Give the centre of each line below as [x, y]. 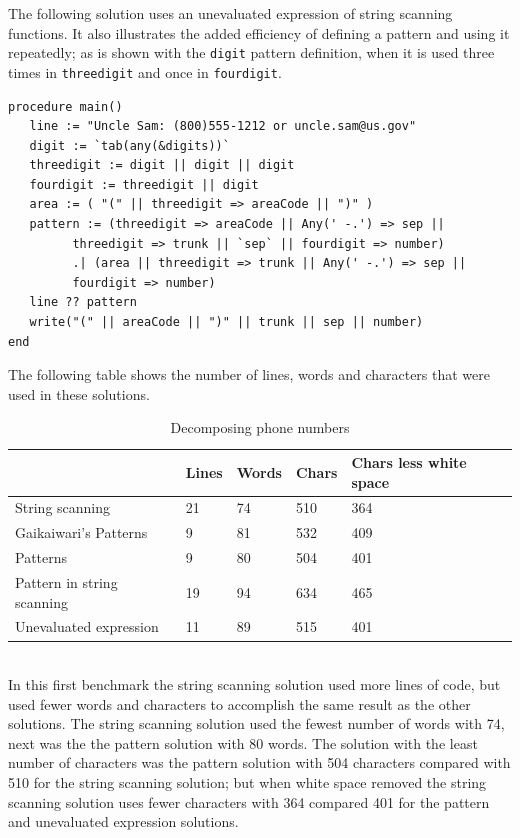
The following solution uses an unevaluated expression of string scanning [230, 13]
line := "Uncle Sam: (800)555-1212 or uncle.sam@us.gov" [223, 126]
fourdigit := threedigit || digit [144, 184]
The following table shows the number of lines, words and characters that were [249, 374]
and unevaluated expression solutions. [123, 821]
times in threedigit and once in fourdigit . [145, 71]
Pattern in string [66, 581]
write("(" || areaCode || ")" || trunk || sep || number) [226, 322]
